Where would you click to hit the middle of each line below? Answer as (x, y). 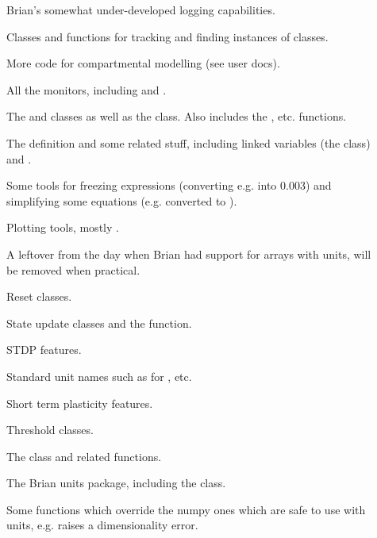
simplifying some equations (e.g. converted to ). (122, 200)
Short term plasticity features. (80, 403)
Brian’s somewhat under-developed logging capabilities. (141, 10)
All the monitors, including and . (87, 89)
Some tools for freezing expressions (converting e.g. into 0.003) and (169, 185)
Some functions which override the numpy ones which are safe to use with (186, 509)
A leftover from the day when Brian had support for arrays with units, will (189, 254)
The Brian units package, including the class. (116, 483)
